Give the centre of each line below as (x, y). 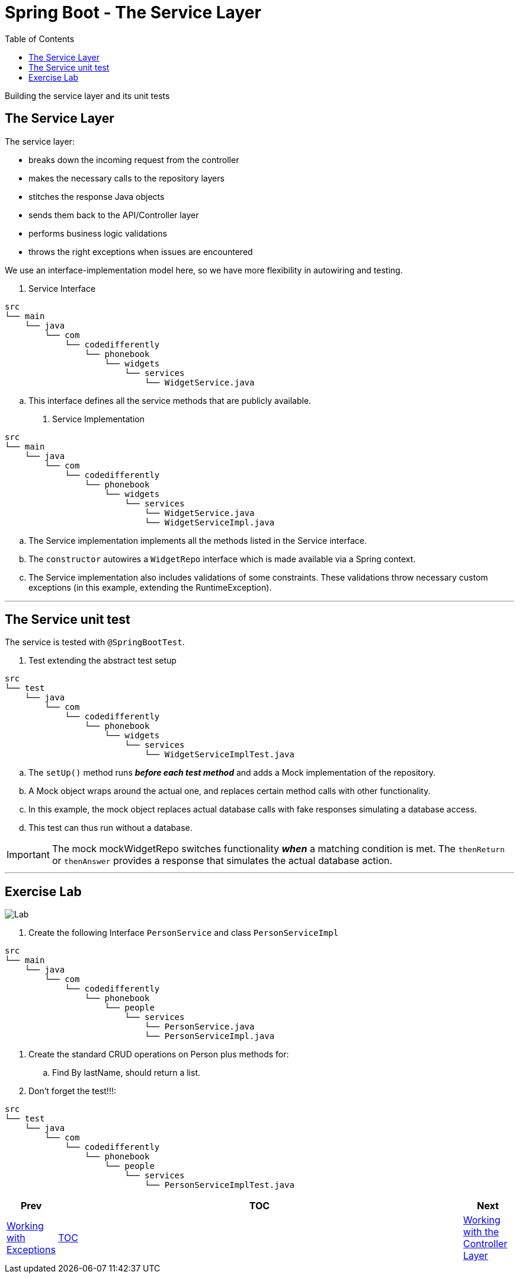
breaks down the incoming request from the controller (134, 160)
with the (481, 1232)
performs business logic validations (98, 233)
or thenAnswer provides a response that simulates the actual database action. (222, 861)
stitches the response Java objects (97, 196)
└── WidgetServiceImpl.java (210, 522)
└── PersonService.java (200, 1027)
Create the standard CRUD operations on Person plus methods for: (159, 1054)
